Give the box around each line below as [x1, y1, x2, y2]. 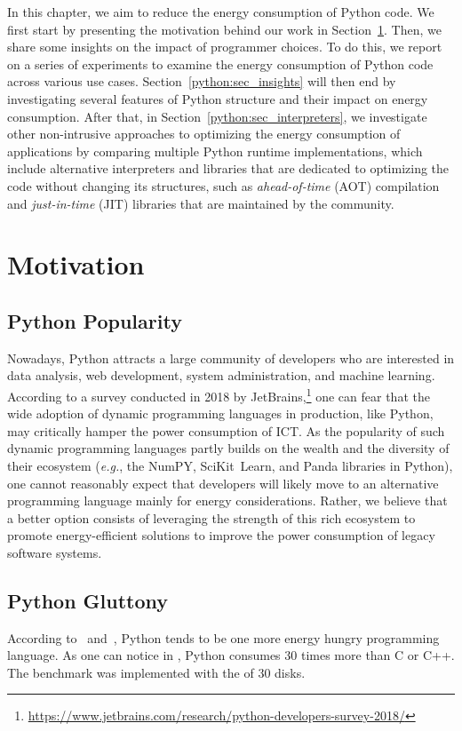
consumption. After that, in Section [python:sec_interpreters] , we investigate [7, 107, 427, 125]
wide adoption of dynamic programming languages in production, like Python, [7, 404, 434, 423]
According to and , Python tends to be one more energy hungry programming [7, 628, 440, 647]
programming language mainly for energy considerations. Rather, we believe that [7, 491, 448, 510]
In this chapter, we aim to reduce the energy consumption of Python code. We [7, 3, 434, 20]
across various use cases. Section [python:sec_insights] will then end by [7, 72, 396, 91]
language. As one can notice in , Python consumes [7, 646, 281, 664]
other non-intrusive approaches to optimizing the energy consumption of [7, 124, 401, 143]
